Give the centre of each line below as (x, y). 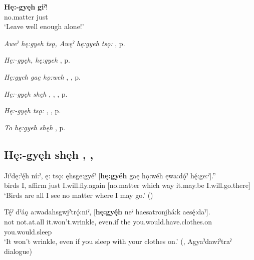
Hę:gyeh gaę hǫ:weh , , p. (42, 76)
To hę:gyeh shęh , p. (35, 127)
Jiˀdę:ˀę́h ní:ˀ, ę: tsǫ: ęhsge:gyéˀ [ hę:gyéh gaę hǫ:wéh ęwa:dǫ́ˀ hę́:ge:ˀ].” (110, 175)
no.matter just (26, 16)
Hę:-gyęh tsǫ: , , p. (33, 110)
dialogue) (18, 251)
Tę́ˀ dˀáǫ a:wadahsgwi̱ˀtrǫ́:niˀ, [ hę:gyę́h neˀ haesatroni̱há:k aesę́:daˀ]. (107, 212)
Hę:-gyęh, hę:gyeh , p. (37, 60)
